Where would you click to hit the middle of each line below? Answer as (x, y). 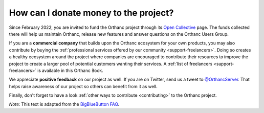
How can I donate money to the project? (91, 13)
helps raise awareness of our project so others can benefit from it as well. (83, 86)
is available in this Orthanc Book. (70, 70)
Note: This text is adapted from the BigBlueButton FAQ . (64, 104)
